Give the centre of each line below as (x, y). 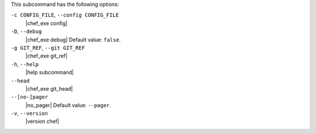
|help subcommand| (50, 73)
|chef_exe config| (47, 23)
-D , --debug (26, 32)
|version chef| (42, 121)
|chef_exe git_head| (49, 88)
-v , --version (29, 114)
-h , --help (25, 64)
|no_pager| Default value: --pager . (68, 105)
